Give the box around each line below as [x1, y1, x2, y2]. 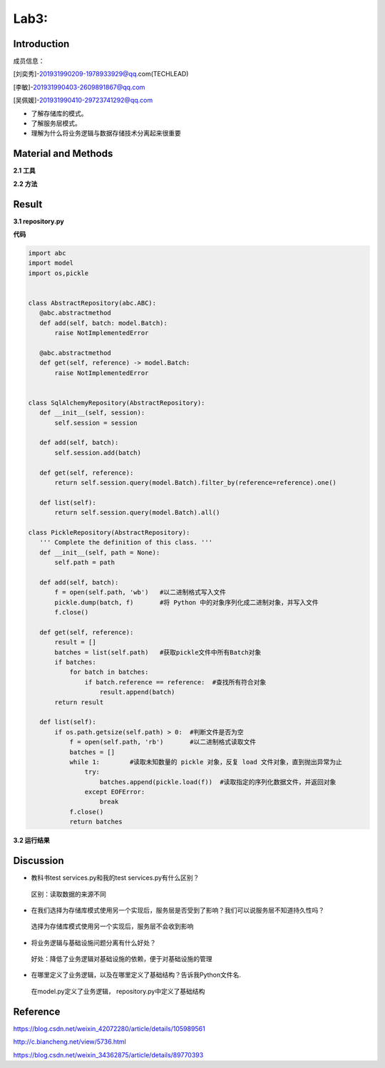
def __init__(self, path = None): [39, 548, 160, 556]
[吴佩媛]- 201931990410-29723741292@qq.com [13, 96, 153, 105]
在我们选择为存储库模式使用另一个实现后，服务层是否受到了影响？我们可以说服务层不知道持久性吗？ [31, 905, 324, 914]
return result [54, 698, 104, 706]
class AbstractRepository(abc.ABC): [28, 299, 157, 307]
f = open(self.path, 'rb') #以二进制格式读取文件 [69, 738, 257, 746]
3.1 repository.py [13, 217, 64, 225]
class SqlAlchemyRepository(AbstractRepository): [28, 399, 205, 406]
